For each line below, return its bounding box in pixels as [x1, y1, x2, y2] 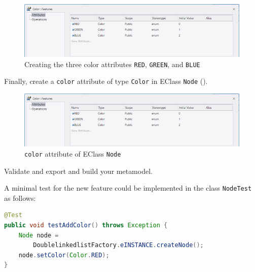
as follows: [4, 192, 36, 203]
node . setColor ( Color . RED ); [18, 251, 110, 259]
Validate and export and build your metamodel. [4, 165, 153, 176]
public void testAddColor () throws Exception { [4, 222, 168, 229]
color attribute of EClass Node [24, 148, 121, 159]
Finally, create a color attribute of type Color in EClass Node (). [4, 76, 208, 86]
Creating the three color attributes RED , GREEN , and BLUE [24, 58, 200, 69]
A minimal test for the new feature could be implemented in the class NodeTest [4, 183, 252, 193]
